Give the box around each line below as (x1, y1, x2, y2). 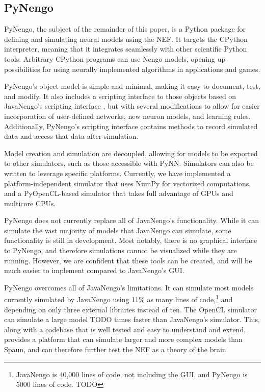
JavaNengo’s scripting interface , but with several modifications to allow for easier (4, 101, 260, 111)
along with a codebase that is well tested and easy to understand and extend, (4, 324, 246, 334)
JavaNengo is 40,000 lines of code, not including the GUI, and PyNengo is (16, 369, 248, 379)
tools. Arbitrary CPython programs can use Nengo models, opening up (4, 53, 226, 64)
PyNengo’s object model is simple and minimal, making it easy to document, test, (4, 81, 260, 91)
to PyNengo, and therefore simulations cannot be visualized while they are (4, 245, 237, 256)
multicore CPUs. (4, 198, 56, 208)
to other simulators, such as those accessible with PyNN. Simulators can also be (4, 158, 254, 168)
